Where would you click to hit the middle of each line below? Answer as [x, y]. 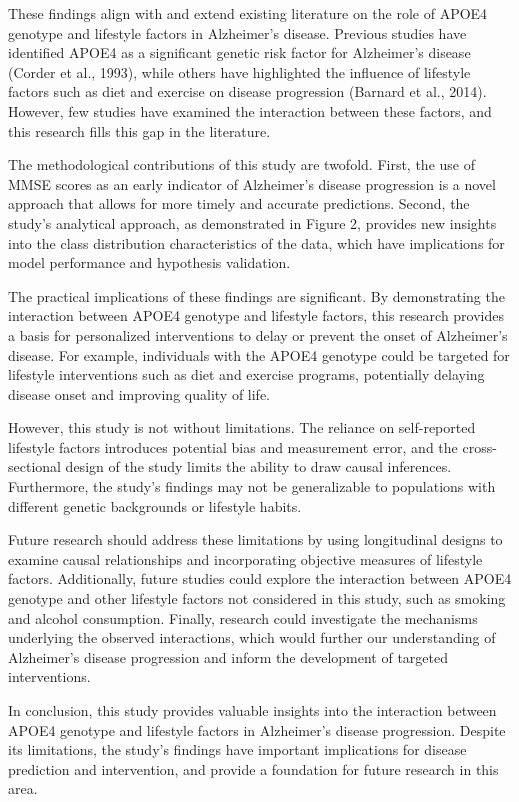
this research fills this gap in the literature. [139, 130]
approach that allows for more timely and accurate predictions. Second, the [239, 203]
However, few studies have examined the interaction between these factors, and [250, 110]
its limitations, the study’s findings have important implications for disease [237, 749]
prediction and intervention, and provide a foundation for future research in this [253, 768]
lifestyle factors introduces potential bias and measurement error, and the [233, 446]
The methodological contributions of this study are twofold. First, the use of [241, 164]
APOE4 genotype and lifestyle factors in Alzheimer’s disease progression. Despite [257, 729]
